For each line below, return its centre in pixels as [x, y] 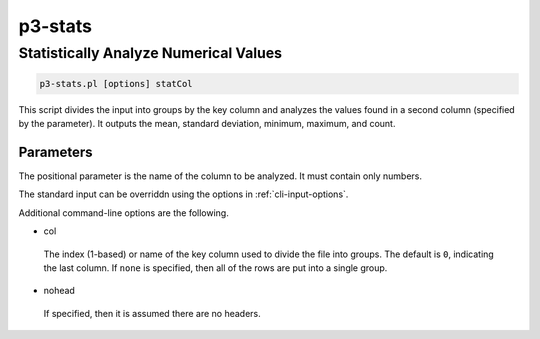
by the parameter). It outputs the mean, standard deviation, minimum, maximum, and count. [207, 124]
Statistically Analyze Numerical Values [150, 53]
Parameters [55, 151]
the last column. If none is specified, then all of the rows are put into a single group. [215, 268]
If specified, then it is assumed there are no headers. [152, 313]
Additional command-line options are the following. [123, 212]
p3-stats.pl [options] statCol [116, 83]
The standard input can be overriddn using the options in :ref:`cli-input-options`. [183, 194]
